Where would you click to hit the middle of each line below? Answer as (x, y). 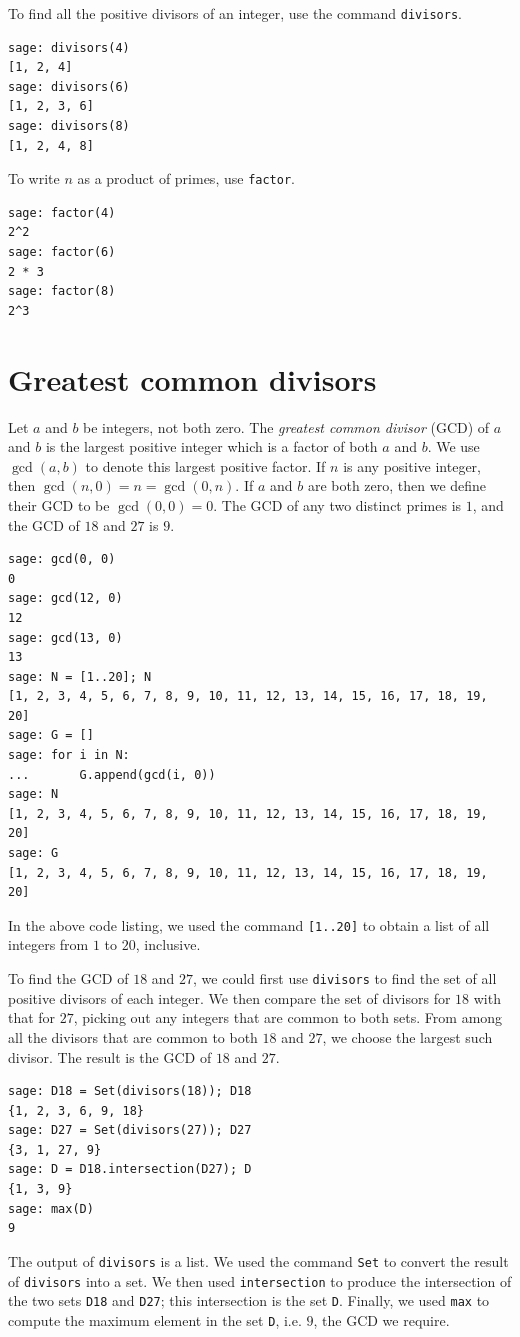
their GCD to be (59, 504)
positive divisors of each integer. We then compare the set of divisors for (229, 997)
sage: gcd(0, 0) (62, 559)
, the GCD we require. (381, 1319)
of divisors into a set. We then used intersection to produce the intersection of (260, 1280)
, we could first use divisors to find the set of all (345, 978)
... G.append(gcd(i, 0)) (112, 774)
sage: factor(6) (62, 252)
